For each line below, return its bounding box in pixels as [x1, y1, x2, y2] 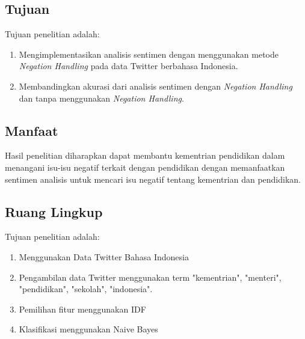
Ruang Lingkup [5, 202, 103, 221]
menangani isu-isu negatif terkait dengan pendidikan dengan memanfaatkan [5, 160, 285, 173]
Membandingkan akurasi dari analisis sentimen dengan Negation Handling [19, 79, 292, 92]
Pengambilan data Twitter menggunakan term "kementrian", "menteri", [19, 270, 282, 283]
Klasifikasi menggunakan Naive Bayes [19, 323, 158, 335]
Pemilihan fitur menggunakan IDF [19, 302, 146, 315]
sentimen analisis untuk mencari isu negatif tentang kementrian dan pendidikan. [5, 173, 301, 185]
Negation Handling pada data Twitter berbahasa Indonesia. [19, 60, 238, 72]
